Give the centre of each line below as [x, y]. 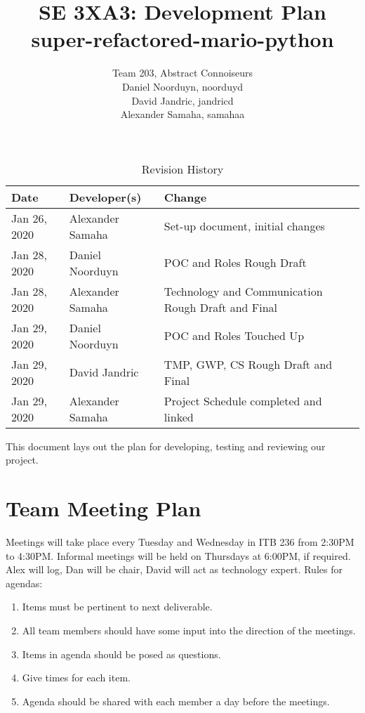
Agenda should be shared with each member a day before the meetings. [176, 701]
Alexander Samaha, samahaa [182, 114]
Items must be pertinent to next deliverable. [117, 607]
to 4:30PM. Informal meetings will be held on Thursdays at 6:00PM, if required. [178, 555]
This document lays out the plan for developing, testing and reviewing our [166, 446]
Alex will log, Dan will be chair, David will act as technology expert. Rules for [174, 569]
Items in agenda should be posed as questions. [121, 654]
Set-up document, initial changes [244, 226]
